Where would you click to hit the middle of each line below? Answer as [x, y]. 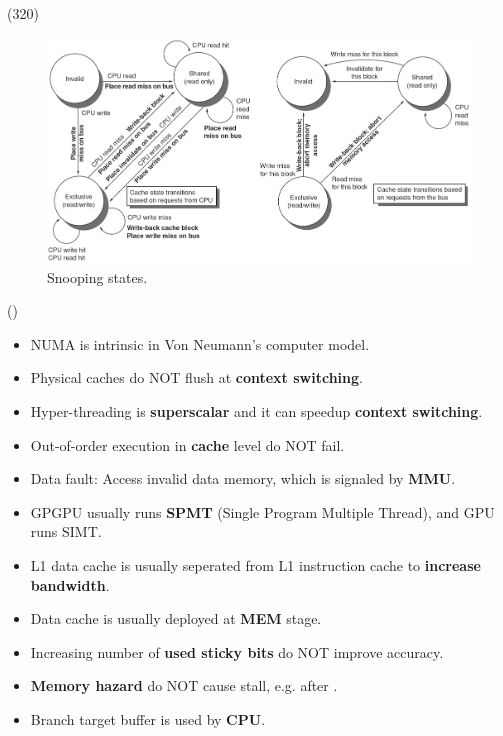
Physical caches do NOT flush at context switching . [196, 377]
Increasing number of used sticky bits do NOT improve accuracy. [237, 651]
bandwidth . [70, 584]
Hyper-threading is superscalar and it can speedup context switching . [256, 411]
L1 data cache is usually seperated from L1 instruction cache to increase [255, 565]
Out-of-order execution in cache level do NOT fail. [187, 444]
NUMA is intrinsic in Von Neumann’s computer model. [200, 343]
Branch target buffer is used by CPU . [148, 718]
